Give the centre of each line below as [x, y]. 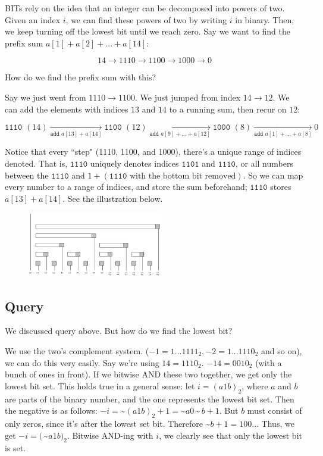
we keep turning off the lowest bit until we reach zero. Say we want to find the [148, 31]
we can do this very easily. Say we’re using [82, 362]
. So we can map [273, 175]
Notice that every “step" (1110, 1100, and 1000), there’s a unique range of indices [153, 152]
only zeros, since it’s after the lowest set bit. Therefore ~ [108, 423]
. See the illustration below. [113, 198]
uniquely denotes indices [134, 163]
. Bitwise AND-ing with [110, 435]
